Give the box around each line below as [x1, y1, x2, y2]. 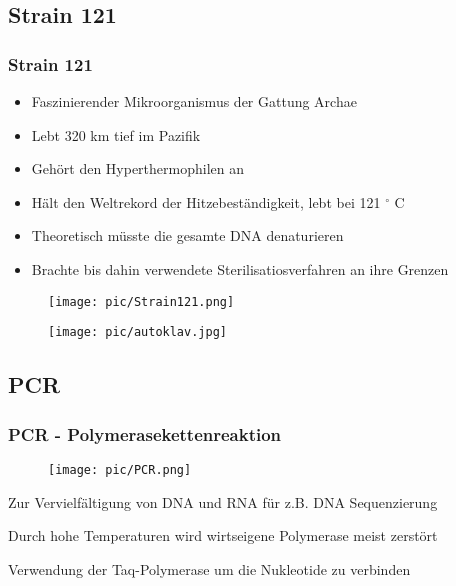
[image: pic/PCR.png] [48, 462, 192, 477]
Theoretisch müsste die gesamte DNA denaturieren [31, 225, 344, 246]
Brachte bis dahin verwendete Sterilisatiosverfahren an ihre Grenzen [31, 258, 449, 279]
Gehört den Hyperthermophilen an [31, 158, 244, 179]
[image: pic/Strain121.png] [48, 294, 235, 309]
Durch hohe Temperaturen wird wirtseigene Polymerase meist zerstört [8, 525, 438, 546]
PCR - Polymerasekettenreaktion [8, 421, 282, 446]
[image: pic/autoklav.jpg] [48, 325, 227, 340]
